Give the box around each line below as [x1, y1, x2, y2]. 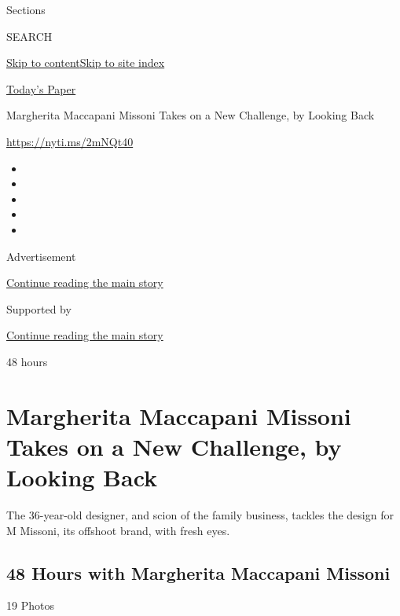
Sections [6, 2, 46, 17]
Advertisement [6, 247, 76, 264]
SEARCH [6, 27, 53, 44]
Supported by [6, 300, 72, 317]
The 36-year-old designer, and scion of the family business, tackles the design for [6, 507, 394, 522]
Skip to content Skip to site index [6, 54, 165, 71]
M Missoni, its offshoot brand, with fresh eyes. [6, 522, 230, 538]
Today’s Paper [6, 80, 76, 97]
